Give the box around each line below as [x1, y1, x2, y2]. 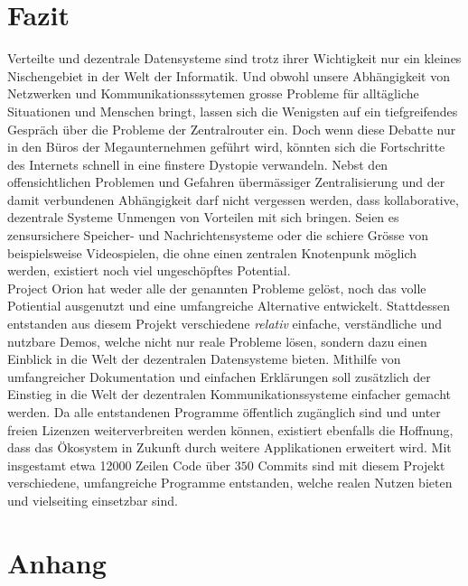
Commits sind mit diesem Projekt [257, 455, 445, 474]
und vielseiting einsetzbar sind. [7, 490, 178, 509]
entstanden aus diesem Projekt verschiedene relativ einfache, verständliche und [7, 314, 443, 333]
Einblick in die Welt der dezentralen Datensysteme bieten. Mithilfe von [7, 349, 401, 368]
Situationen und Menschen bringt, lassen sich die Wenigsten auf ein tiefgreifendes [7, 101, 458, 120]
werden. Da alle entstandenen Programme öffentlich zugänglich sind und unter [7, 403, 441, 421]
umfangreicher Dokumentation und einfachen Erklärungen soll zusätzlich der [7, 367, 431, 386]
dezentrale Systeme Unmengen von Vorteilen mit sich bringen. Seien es [7, 208, 399, 227]
